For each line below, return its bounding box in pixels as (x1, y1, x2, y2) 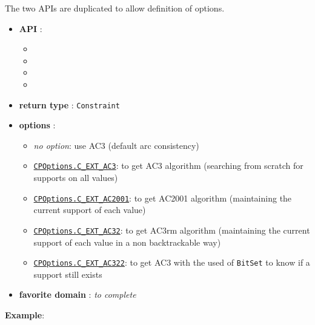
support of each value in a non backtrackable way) (33, 235, 221, 248)
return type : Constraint (19, 98, 120, 111)
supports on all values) (33, 171, 118, 184)
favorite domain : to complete (19, 288, 136, 301)
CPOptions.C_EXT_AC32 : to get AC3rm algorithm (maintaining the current (33, 223, 310, 236)
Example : (5, 309, 45, 321)
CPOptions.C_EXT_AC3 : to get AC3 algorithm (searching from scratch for (33, 159, 303, 172)
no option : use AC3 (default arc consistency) (33, 139, 199, 151)
